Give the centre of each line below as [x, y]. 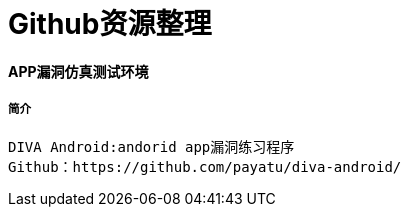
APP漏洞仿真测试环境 [78, 71]
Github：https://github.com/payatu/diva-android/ [205, 166]
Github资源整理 [110, 24]
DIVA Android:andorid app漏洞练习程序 [151, 146]
